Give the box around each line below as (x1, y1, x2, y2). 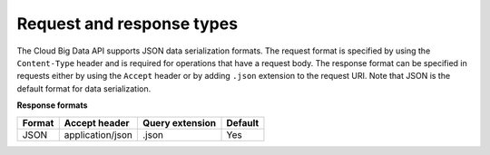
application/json (64, 128, 133, 140)
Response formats (16, 100, 88, 111)
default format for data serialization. (16, 82, 152, 94)
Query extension (142, 116, 217, 129)
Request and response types (16, 14, 239, 34)
